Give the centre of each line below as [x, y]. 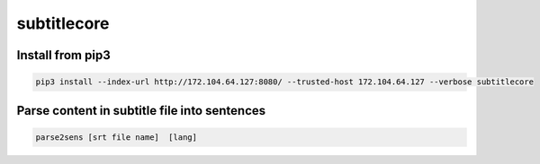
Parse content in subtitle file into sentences [141, 111]
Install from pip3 [64, 55]
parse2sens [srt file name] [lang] [117, 137]
